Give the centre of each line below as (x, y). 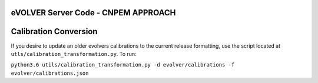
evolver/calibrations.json (50, 73)
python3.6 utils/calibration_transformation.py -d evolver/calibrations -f (123, 65)
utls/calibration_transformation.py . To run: (74, 54)
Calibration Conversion (54, 31)
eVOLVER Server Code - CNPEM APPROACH (93, 13)
